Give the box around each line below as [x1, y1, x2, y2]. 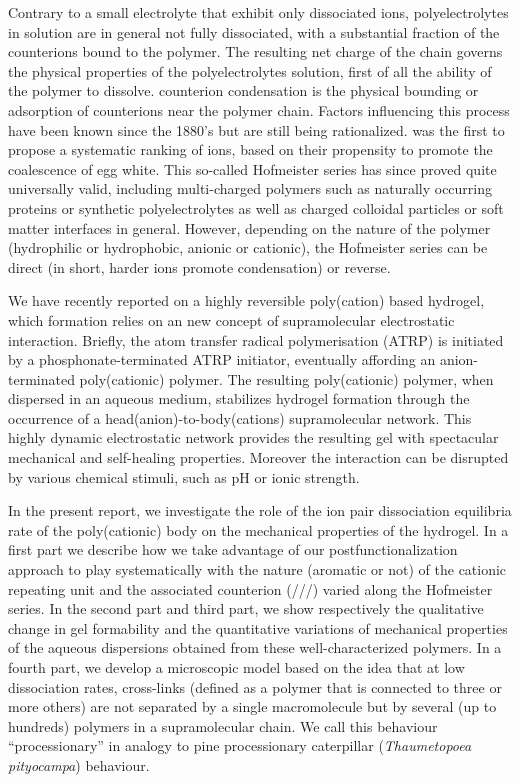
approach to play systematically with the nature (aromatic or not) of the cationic [8, 559, 507, 580]
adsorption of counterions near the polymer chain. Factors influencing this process [8, 99, 510, 120]
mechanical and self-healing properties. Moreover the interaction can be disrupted [8, 447, 509, 468]
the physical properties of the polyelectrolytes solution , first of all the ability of [8, 60, 492, 81]
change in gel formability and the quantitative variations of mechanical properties [8, 617, 508, 638]
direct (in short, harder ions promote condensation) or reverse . [8, 256, 391, 277]
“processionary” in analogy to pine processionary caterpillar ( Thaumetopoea [8, 735, 472, 756]
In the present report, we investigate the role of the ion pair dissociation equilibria [8, 500, 512, 521]
